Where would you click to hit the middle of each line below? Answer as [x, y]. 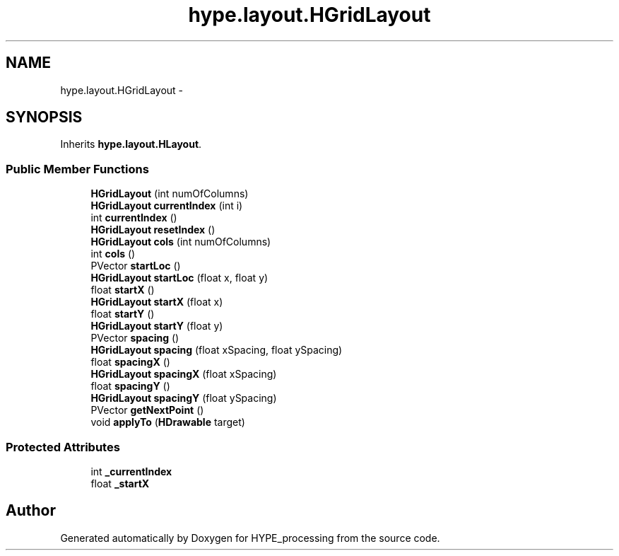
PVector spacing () [135, 338]
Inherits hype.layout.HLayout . [131, 144]
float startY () [123, 314]
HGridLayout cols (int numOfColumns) [181, 242]
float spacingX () [130, 362]
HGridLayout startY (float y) [157, 326]
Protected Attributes [63, 447]
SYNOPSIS [44, 117]
